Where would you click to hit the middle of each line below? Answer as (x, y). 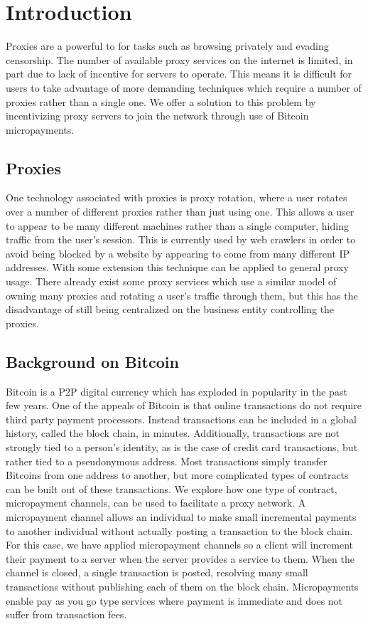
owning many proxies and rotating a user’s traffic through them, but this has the (182, 295)
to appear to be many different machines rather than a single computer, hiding (177, 225)
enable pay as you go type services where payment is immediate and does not (174, 600)
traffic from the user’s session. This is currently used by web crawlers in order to (181, 239)
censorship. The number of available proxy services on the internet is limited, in (179, 59)
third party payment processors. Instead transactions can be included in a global (181, 419)
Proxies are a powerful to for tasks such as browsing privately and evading (167, 46)
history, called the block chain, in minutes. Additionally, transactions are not (173, 433)
